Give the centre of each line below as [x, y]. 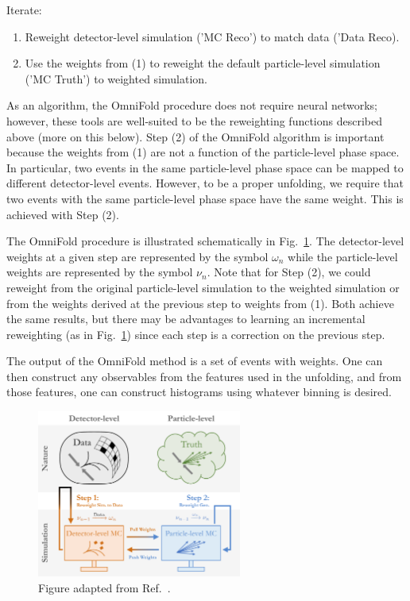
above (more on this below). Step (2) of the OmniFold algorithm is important [195, 136]
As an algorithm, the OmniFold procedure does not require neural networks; [192, 105]
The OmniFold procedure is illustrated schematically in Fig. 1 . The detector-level [205, 241]
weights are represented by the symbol [100, 272]
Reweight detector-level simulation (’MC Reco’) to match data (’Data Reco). [212, 36]
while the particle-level [343, 256]
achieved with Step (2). [63, 214]
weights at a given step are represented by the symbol [137, 256]
